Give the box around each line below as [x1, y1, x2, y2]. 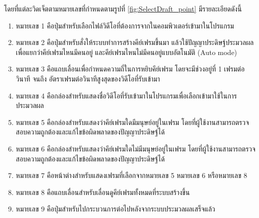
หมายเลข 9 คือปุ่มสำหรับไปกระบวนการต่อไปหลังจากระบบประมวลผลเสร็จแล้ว [15, 203, 215, 214]
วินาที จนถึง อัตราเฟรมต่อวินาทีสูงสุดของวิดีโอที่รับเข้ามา [15, 73, 160, 83]
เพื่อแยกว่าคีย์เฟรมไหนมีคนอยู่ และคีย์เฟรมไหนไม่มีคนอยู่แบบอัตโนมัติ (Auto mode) [15, 46, 237, 57]
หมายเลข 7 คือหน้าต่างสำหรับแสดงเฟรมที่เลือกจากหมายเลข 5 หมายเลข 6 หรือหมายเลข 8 [15, 170, 247, 180]
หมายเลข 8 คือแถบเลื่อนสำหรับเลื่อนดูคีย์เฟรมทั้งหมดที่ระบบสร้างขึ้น [15, 186, 190, 197]
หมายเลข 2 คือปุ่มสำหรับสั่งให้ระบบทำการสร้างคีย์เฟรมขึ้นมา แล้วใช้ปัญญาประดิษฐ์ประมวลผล [15, 37, 254, 47]
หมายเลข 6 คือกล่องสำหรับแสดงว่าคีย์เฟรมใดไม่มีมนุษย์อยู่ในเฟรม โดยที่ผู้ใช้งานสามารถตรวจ [15, 143, 255, 153]
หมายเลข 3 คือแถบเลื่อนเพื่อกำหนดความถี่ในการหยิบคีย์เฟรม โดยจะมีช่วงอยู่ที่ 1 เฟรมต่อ [15, 63, 245, 74]
